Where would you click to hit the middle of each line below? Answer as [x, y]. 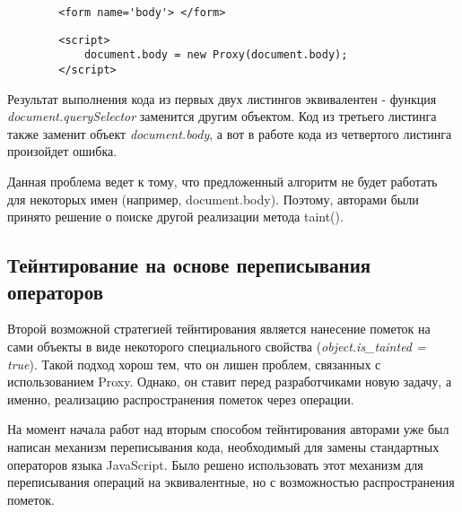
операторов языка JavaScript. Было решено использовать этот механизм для [215, 464]
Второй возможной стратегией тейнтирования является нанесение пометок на [219, 329]
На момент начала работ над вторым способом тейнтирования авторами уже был [228, 429]
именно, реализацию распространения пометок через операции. [181, 399]
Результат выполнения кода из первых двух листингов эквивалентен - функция [222, 98]
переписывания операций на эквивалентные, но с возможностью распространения [231, 482]
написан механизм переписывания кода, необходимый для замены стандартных [223, 446]
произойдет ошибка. [62, 151]
